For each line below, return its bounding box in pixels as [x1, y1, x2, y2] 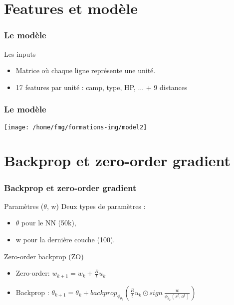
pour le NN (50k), [21, 217, 76, 228]
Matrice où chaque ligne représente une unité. [15, 65, 156, 76]
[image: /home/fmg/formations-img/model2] [4, 123, 147, 131]
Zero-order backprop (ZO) [4, 251, 84, 261]
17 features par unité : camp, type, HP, [15, 82, 136, 92]
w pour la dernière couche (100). [15, 234, 115, 245]
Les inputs [4, 48, 36, 59]
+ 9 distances [146, 82, 188, 92]
